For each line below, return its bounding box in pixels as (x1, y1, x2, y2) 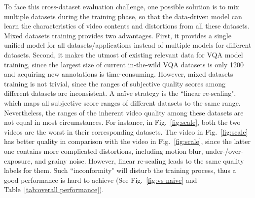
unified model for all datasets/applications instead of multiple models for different (4, 40, 252, 50)
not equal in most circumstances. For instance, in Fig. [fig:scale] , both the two (4, 117, 241, 127)
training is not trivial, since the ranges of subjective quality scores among (4, 78, 226, 88)
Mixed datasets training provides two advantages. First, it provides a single (4, 30, 231, 40)
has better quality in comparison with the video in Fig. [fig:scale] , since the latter (4, 136, 251, 146)
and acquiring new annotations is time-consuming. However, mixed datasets (4, 69, 233, 79)
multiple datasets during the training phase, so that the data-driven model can (4, 11, 242, 21)
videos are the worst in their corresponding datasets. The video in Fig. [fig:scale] (4, 126, 248, 137)
